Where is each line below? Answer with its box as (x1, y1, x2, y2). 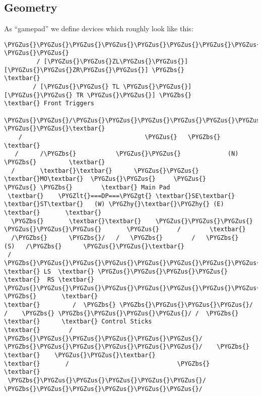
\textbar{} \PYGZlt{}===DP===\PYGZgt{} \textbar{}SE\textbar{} (8, 192, 235, 200)
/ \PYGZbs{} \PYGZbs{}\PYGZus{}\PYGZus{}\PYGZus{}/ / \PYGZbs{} (4, 309, 239, 317)
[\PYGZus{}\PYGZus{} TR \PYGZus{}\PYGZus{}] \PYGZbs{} (4, 91, 192, 99)
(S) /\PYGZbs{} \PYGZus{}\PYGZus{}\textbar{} (4, 242, 184, 250)
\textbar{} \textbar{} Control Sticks (4, 318, 152, 325)
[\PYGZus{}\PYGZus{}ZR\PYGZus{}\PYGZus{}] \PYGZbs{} (4, 66, 184, 74)
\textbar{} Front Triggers (4, 100, 94, 107)
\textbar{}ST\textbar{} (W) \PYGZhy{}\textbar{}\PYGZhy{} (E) (4, 201, 224, 208)
